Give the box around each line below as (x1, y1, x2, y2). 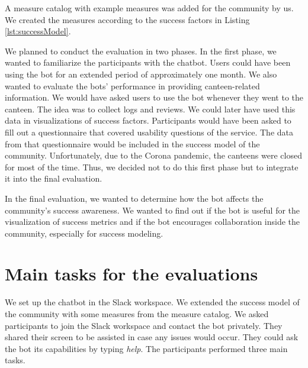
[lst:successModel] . (5, 25, 71, 37)
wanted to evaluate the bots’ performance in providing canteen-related (5, 79, 260, 92)
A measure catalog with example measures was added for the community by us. (5, 2, 294, 14)
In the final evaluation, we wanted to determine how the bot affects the (5, 192, 264, 204)
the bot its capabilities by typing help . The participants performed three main (5, 342, 288, 354)
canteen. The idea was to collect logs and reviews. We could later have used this (5, 102, 296, 115)
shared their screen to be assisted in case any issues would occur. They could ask (5, 331, 299, 343)
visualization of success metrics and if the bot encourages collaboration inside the (5, 215, 300, 228)
